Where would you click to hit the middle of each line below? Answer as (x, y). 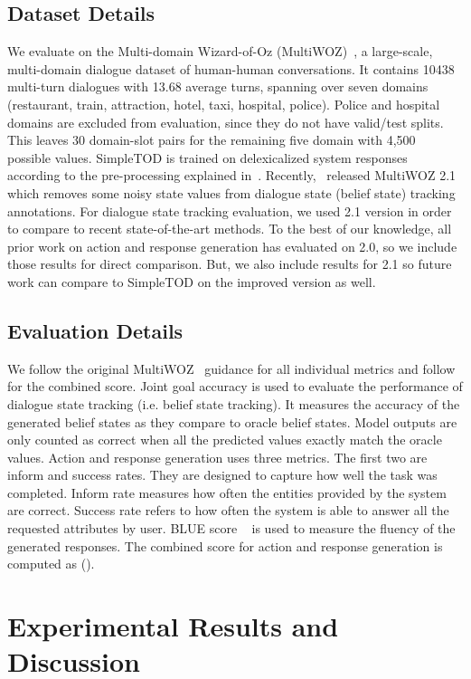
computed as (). (51, 564)
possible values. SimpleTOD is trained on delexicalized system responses (207, 157)
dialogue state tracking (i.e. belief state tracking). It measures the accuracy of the (234, 403)
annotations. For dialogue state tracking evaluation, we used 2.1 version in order (230, 210)
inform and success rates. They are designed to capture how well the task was (222, 475)
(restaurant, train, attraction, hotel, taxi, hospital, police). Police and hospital (224, 104)
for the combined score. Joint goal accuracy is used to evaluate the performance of (235, 386)
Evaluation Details (95, 330)
